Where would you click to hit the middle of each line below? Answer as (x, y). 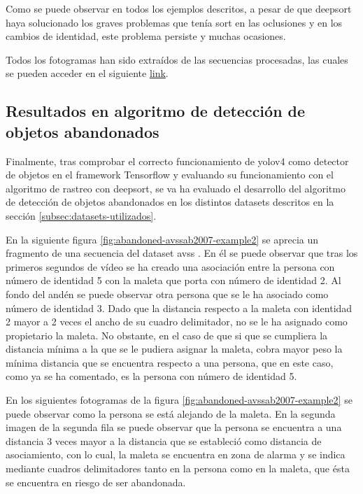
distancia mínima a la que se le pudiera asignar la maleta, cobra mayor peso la (174, 349)
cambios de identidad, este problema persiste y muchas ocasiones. (146, 36)
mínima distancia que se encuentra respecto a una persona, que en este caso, (170, 362)
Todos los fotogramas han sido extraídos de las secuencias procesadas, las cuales (177, 59)
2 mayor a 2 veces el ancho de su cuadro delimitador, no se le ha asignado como (177, 322)
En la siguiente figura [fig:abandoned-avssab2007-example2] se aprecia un (162, 239)
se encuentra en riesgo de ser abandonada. (96, 482)
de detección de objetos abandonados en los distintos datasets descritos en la (170, 202)
